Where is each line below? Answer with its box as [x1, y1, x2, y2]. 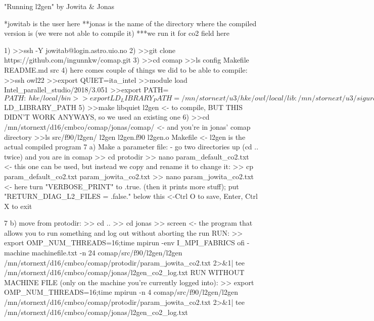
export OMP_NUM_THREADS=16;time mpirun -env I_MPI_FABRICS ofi [4, 237, 245, 248]
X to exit [4, 200, 32, 211]
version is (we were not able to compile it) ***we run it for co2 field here [4, 28, 229, 38]
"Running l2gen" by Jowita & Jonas [4, 1, 115, 11]
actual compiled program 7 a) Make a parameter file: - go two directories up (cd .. [4, 141, 259, 152]
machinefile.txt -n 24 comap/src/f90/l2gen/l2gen [31, 247, 182, 258]
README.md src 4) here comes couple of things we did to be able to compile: [4, 64, 248, 75]
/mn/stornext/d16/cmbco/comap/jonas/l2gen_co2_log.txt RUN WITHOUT [4, 267, 245, 278]
